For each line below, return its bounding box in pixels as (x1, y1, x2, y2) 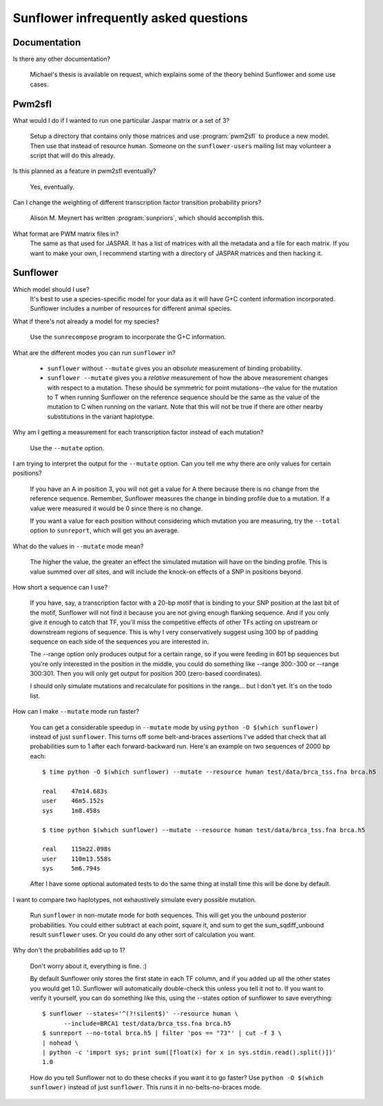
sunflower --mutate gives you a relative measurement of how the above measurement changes (47, 374, 329, 382)
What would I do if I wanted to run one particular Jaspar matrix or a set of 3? (12, 116, 230, 124)
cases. (30, 80, 49, 88)
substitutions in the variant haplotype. (47, 412, 155, 421)
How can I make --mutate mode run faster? (12, 707, 140, 716)
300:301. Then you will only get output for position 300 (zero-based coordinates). (30, 670, 262, 678)
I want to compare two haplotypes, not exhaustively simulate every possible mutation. (12, 895, 257, 903)
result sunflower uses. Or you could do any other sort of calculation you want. (30, 931, 256, 939)
